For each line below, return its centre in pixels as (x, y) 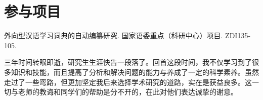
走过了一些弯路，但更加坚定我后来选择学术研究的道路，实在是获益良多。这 (128, 82)
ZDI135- (238, 35)
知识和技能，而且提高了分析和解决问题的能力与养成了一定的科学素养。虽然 (135, 72)
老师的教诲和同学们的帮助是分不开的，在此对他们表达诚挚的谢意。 (128, 92)
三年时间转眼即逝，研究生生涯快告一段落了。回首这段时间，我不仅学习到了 (128, 62)
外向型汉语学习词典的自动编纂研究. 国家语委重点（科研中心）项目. (114, 35)
